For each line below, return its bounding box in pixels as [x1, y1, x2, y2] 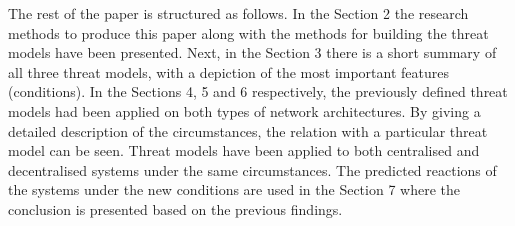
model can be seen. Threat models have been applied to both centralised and [8, 140, 480, 161]
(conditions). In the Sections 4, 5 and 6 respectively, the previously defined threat [8, 81, 508, 102]
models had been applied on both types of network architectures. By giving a [8, 100, 481, 121]
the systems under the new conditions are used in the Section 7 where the [8, 179, 460, 200]
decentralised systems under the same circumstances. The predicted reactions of [8, 159, 497, 180]
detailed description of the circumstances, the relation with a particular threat [8, 120, 488, 141]
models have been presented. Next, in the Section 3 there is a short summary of [8, 42, 497, 63]
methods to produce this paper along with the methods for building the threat [8, 22, 489, 43]
